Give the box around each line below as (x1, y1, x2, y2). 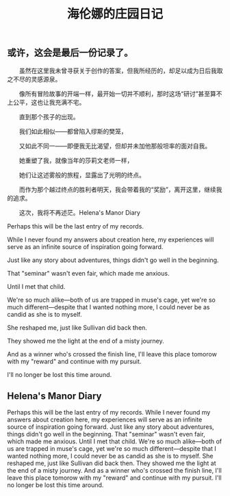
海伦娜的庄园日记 (66, 6, 163, 22)
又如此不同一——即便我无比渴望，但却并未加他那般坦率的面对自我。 (18, 142, 211, 150)
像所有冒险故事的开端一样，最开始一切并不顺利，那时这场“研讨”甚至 (18, 90, 211, 98)
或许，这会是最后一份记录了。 (7, 47, 133, 59)
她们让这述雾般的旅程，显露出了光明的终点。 (18, 170, 145, 179)
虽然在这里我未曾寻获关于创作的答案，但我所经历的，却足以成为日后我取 (18, 66, 223, 75)
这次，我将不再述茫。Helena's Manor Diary (18, 208, 140, 216)
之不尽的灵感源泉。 (7, 75, 62, 83)
